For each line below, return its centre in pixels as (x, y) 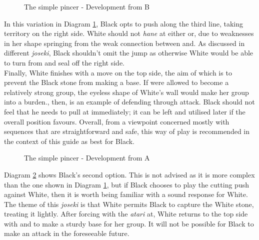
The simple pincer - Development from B (87, 6)
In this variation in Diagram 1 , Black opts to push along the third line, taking (123, 23)
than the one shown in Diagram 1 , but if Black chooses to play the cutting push (126, 184)
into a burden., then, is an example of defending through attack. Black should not (129, 102)
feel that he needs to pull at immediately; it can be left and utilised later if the (125, 111)
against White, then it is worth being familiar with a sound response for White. (126, 194)
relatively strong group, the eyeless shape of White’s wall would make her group (126, 92)
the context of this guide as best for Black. (69, 141)
